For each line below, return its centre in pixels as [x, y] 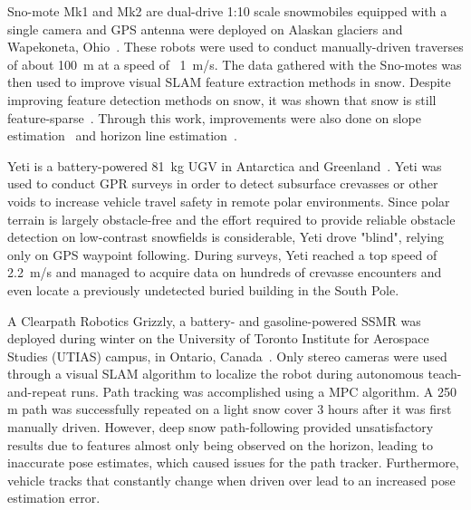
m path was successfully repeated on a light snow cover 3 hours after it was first [230, 409]
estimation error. [54, 498]
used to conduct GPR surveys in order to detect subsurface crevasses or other [223, 183]
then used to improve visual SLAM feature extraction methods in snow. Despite [229, 82]
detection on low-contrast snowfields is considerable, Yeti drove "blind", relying [226, 237]
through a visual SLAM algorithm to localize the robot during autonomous [216, 374]
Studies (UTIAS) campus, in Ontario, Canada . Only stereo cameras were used [227, 356]
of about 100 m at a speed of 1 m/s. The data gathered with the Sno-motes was [235, 64]
